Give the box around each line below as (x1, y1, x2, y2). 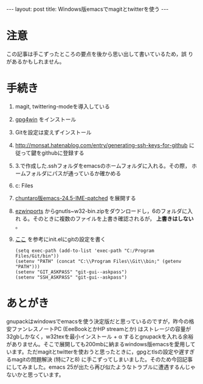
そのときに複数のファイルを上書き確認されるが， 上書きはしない (32, 215, 194, 222)
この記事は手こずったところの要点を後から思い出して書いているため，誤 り (6, 50, 194, 57)
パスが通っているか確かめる (52, 169, 122, 177)
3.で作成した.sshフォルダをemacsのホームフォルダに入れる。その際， (15, 162, 190, 169)
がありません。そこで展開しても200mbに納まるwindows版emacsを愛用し (6, 340, 190, 347)
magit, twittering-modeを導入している (15, 102, 111, 110)
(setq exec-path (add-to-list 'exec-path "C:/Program (15, 248, 154, 254)
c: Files (15, 181, 33, 189)
